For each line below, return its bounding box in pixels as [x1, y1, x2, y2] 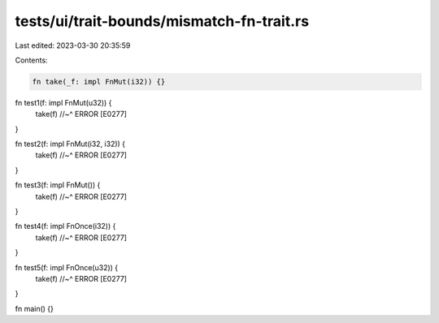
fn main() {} [15, 304, 54, 313]
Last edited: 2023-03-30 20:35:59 [15, 41, 131, 50]
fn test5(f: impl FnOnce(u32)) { [15, 262, 119, 272]
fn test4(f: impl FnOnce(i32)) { [15, 222, 116, 231]
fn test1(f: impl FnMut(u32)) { [15, 97, 112, 107]
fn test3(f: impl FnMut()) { [15, 180, 101, 190]
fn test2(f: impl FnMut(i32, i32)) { [15, 139, 126, 149]
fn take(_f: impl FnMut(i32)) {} [32, 77, 166, 86]
